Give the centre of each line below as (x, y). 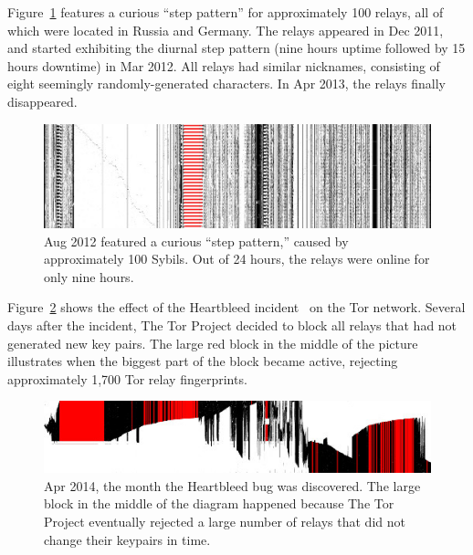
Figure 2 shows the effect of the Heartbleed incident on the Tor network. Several (236, 307)
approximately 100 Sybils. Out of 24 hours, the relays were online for (237, 259)
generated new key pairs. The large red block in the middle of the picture (213, 343)
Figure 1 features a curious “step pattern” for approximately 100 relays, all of (226, 12)
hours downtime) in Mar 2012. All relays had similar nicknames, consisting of (224, 65)
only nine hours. (89, 276)
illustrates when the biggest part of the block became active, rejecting (203, 361)
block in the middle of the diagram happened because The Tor (219, 503)
